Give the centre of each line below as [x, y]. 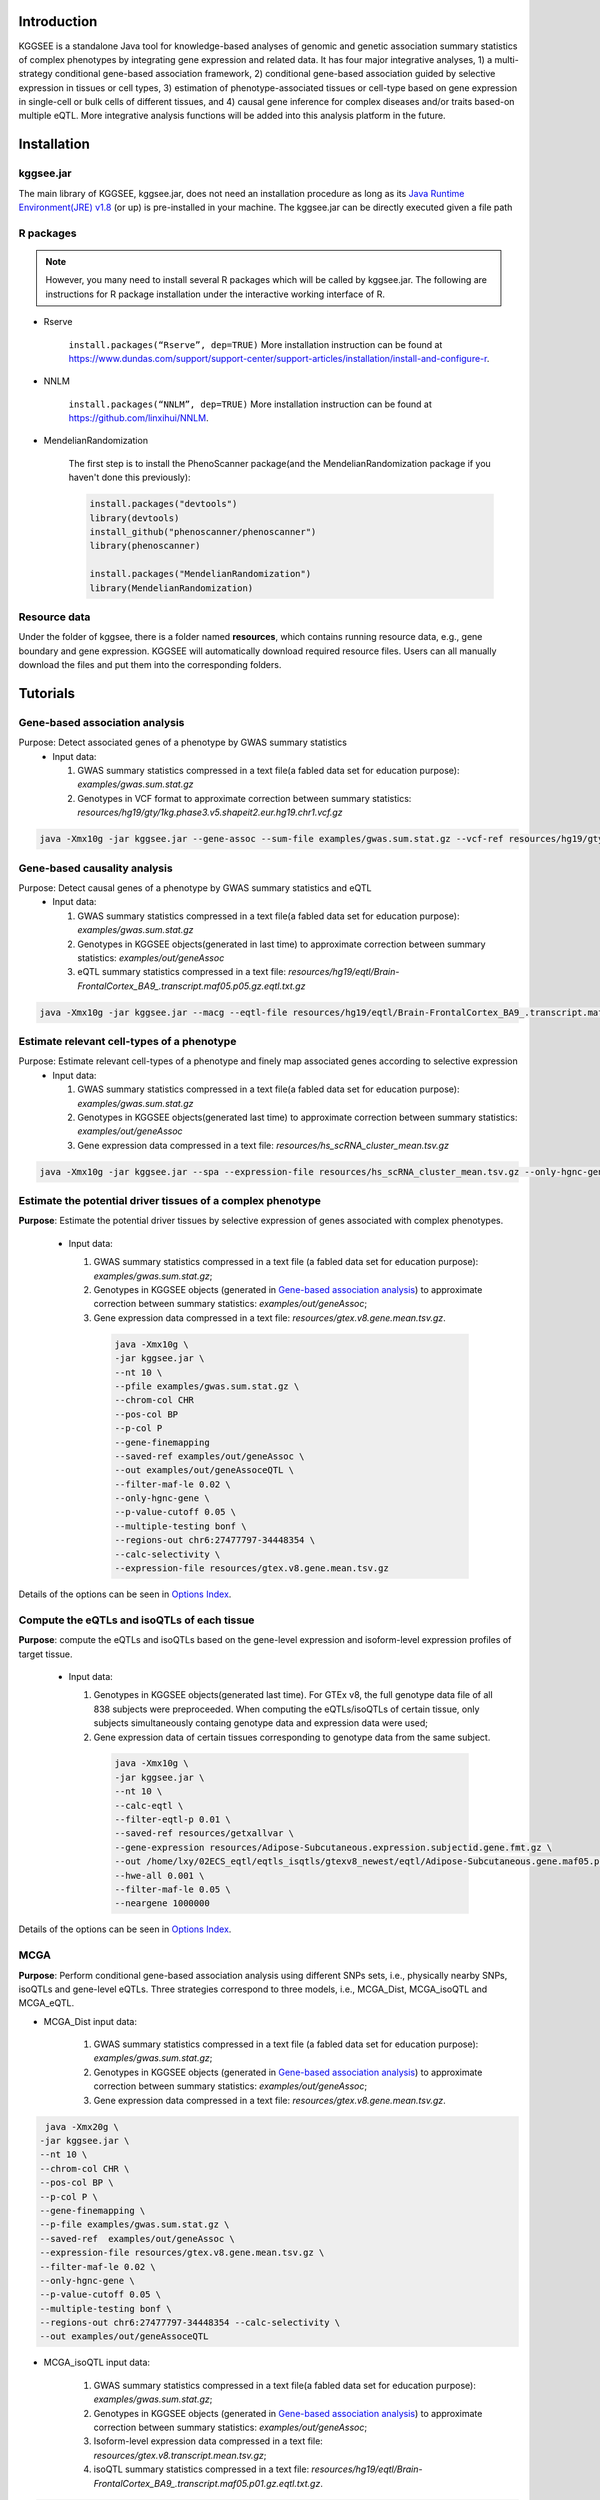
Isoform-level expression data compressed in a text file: [208, 2441]
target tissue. [46, 1654]
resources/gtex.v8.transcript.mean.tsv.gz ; [180, 2455]
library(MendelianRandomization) [171, 588]
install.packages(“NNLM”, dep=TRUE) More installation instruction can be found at [250, 404]
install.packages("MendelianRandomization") [200, 574]
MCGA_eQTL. [46, 2003]
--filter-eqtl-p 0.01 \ [173, 1819]
